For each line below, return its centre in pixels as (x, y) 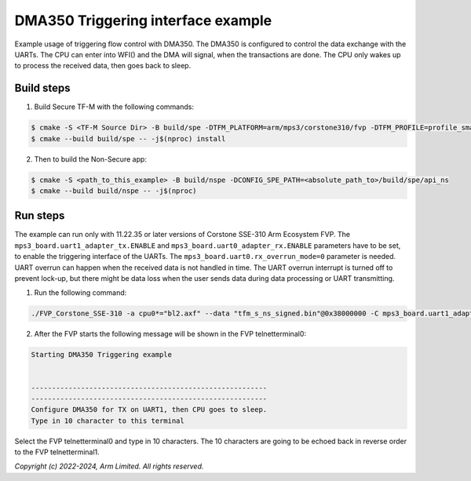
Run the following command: (80, 293)
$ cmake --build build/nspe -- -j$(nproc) (114, 191)
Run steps (40, 216)
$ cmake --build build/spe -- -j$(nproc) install (128, 138)
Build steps (42, 88)
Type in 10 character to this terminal (108, 421)
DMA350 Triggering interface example (143, 20)
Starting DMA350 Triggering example (102, 355)
